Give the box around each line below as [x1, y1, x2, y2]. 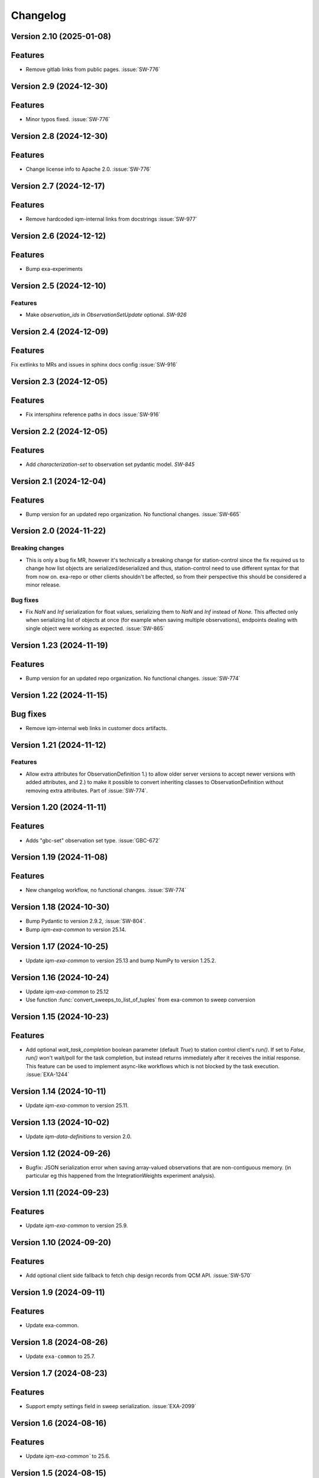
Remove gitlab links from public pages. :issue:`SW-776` [25, 66, 161, 73]
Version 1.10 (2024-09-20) [11, 1237, 112, 1247]
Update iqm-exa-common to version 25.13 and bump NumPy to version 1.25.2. [25, 957, 217, 964]
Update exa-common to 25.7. [25, 1353, 96, 1360]
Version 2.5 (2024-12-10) [11, 281, 106, 291]
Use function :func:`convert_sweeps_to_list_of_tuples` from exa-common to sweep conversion [25, 996, 256, 1003]
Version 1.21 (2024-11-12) [11, 740, 106, 750]
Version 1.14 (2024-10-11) [11, 1086, 106, 1096]
